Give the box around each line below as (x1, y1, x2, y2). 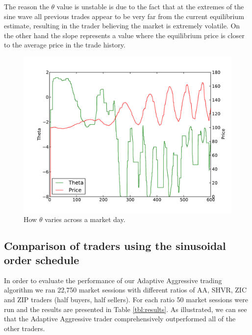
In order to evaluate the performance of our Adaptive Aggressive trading (4, 275, 222, 285)
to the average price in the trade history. (4, 40, 126, 50)
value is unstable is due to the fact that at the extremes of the (56, 1, 244, 11)
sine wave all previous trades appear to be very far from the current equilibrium (4, 11, 244, 21)
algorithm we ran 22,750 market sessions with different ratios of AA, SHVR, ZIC (4, 285, 247, 295)
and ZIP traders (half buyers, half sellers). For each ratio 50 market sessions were (4, 294, 248, 304)
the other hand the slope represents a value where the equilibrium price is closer (4, 30, 245, 40)
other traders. (4, 323, 45, 333)
